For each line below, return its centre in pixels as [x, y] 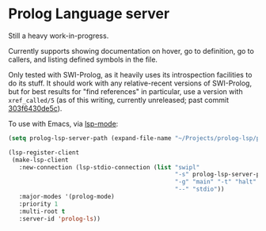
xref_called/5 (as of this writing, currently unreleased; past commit [119, 100]
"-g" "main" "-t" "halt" [216, 182]
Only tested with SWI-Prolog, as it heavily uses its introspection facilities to [130, 74]
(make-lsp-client [40, 160]
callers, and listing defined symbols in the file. [83, 59]
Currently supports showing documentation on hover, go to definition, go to [131, 51]
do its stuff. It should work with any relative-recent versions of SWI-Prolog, [130, 83]
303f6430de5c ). [35, 108]
